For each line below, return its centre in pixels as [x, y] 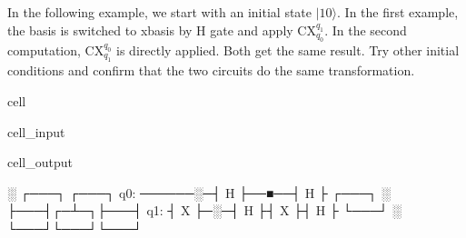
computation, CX [56, 50]
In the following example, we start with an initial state [160, 12]
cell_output [40, 162]
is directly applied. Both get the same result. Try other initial [288, 50]
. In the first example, [398, 12]
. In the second [366, 30]
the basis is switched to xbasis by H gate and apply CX [162, 30]
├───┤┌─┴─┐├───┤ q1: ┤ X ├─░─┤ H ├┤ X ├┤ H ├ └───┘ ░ [204, 210]
